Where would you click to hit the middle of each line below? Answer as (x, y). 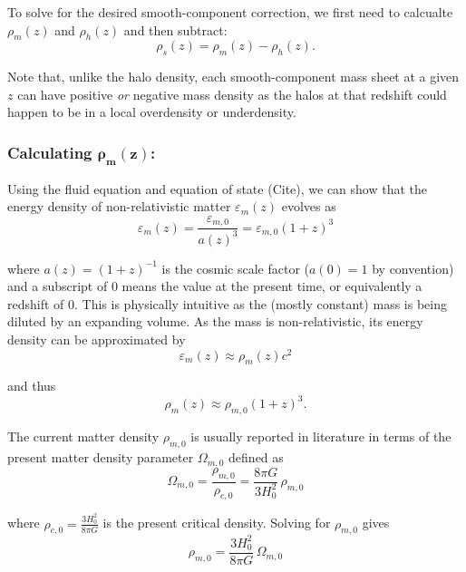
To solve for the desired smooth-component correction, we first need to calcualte (230, 12)
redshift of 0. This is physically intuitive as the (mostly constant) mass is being (227, 303)
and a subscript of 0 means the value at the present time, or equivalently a (215, 286)
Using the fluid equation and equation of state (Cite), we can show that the (218, 188)
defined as (256, 457)
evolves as (309, 206)
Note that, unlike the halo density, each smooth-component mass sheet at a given (233, 77)
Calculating (50, 152)
